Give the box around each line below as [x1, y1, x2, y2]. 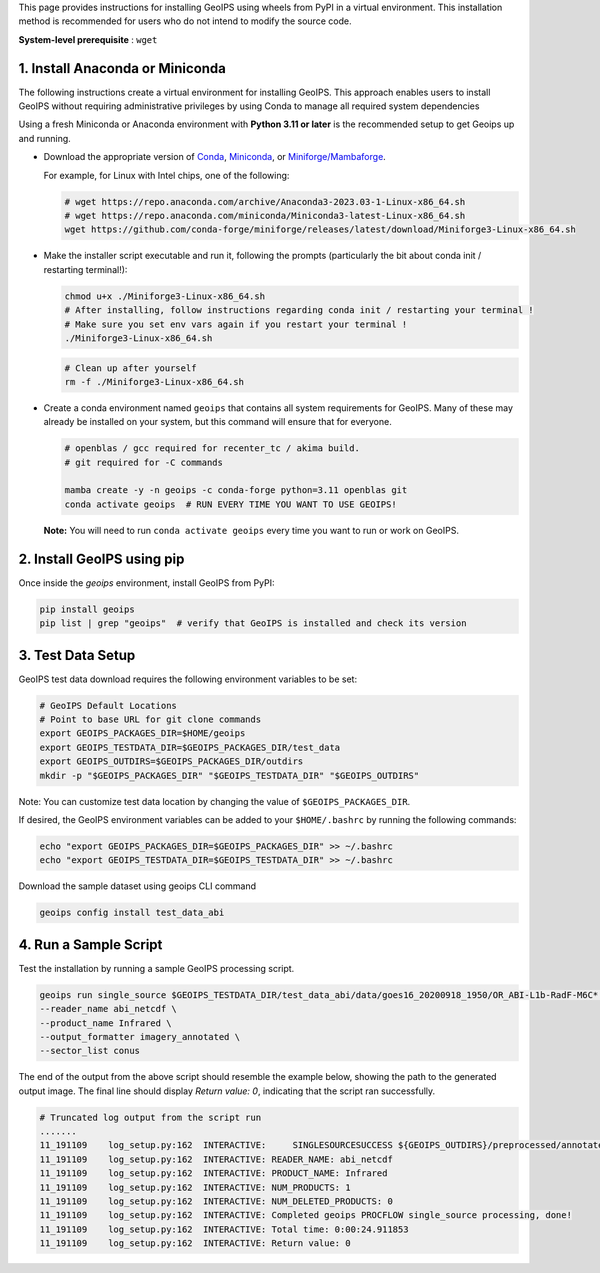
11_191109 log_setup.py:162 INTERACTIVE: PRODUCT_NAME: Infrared [39, 1168, 388, 1179]
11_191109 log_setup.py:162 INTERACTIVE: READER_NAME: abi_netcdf [39, 1153, 394, 1165]
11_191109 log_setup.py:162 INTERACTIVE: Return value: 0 [39, 1238, 351, 1249]
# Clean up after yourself [64, 362, 197, 374]
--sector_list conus [39, 1045, 140, 1057]
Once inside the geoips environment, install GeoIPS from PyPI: [18, 576, 275, 589]
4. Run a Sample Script [18, 936, 163, 953]
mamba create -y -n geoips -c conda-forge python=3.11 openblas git [64, 485, 408, 496]
